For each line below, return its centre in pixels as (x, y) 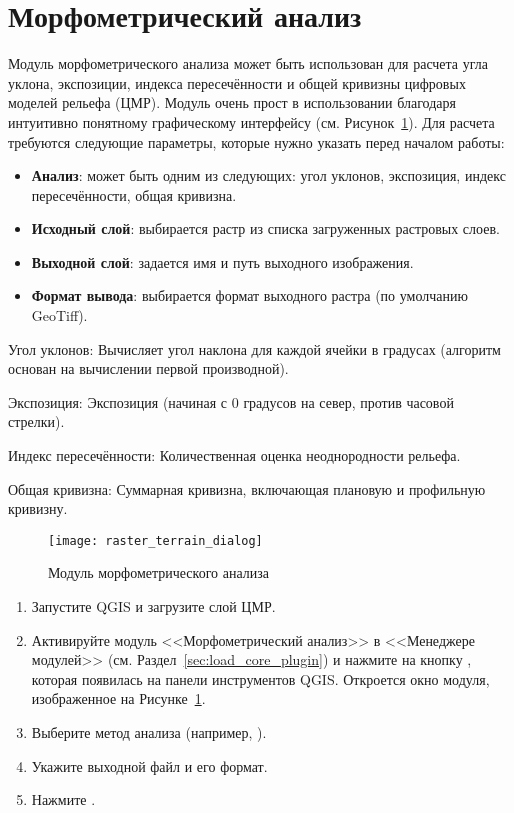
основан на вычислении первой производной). (148, 368)
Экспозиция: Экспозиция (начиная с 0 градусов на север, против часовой (231, 401)
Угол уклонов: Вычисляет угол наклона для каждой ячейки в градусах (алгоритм (254, 348)
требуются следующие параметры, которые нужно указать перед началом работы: (256, 141)
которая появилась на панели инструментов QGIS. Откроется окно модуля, (260, 678)
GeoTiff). (59, 315)
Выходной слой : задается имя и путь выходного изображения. (222, 261)
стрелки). (36, 421)
